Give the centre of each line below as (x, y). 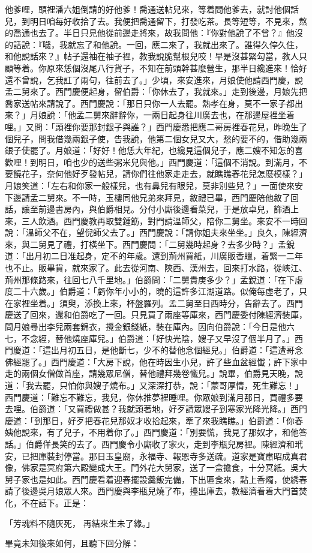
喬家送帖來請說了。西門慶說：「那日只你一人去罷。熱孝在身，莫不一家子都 (150, 103)
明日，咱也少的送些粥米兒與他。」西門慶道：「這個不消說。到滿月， (168, 162)
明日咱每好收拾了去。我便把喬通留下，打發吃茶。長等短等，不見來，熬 (168, 21)
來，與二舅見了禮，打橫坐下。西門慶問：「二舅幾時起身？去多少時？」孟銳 (150, 244)
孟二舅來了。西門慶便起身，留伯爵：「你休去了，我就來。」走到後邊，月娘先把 (156, 91)
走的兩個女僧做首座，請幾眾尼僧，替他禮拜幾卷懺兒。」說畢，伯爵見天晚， (150, 373)
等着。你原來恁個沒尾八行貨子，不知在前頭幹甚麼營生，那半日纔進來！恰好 (160, 67)
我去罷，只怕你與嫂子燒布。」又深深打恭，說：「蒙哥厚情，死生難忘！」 (164, 385)
